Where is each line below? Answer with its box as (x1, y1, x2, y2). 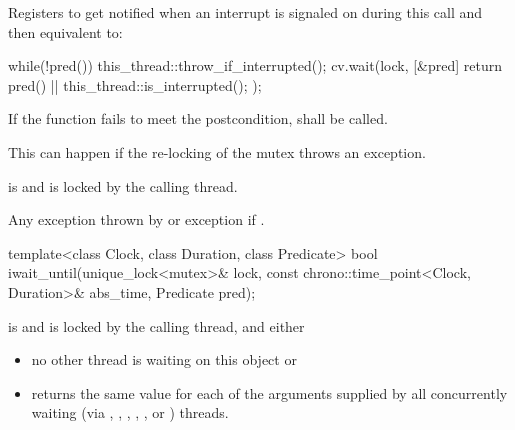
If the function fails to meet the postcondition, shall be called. (8, 108, 388, 129)
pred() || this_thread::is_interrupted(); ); (8, 74, 262, 95)
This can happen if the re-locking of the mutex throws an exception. (8, 141, 426, 162)
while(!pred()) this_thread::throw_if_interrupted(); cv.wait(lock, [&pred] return (8, 55, 503, 76)
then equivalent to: (8, 21, 123, 42)
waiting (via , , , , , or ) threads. (31, 402, 229, 423)
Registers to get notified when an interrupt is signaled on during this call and (8, 2, 483, 22)
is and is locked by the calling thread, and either (8, 315, 305, 336)
